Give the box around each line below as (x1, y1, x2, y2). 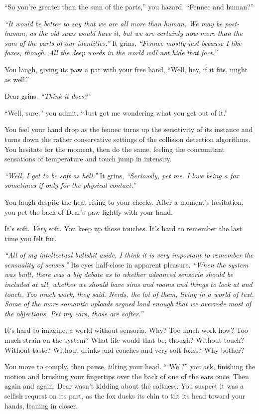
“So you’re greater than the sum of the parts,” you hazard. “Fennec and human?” (4, 1, 254, 11)
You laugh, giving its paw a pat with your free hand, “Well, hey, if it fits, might (4, 64, 248, 74)
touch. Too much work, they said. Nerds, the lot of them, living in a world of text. (4, 288, 254, 299)
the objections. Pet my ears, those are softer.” (4, 308, 143, 318)
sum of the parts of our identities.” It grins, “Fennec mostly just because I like (4, 37, 242, 48)
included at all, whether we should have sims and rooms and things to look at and (4, 279, 253, 289)
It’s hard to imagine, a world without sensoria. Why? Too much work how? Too (4, 325, 248, 335)
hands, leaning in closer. (4, 400, 78, 411)
